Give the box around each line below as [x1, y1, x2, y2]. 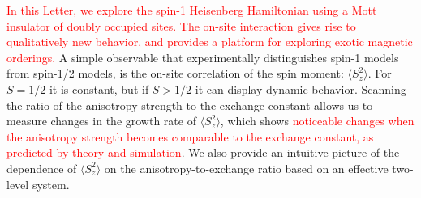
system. [32, 175, 70, 192]
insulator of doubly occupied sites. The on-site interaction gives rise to [6, 17, 356, 34]
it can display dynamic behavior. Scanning [195, 80, 406, 97]
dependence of [6, 159, 77, 176]
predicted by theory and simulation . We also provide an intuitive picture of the [6, 144, 400, 161]
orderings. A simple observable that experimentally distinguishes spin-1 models [6, 48, 399, 65]
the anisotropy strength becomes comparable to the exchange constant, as [6, 128, 374, 145]
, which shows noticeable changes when [220, 112, 415, 129]
